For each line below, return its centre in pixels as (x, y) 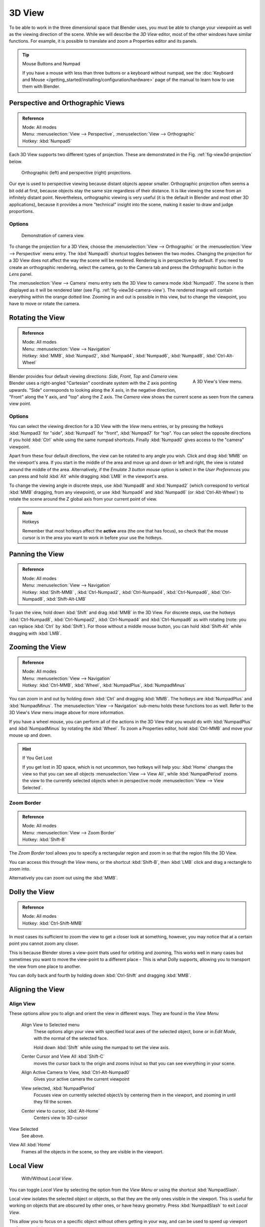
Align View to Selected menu (51, 1025)
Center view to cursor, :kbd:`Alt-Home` (61, 1111)
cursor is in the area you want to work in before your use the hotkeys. (93, 537)
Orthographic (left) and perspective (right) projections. (77, 173)
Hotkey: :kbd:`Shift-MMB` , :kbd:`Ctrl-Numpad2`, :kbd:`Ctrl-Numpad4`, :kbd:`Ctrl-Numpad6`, (116, 592)
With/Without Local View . (47, 1178)
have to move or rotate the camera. (45, 304)
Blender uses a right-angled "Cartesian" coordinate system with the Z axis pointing (93, 383)
